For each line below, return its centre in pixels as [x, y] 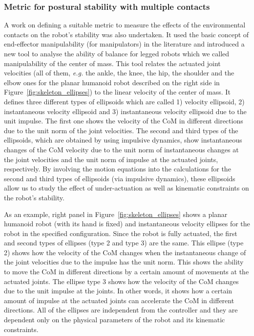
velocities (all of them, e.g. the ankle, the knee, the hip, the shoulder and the [119, 73]
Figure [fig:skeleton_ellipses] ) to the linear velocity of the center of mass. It [117, 92]
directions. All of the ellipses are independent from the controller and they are [121, 310]
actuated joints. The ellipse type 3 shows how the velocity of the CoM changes [121, 281]
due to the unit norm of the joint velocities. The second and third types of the [121, 130]
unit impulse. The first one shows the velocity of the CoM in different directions [124, 121]
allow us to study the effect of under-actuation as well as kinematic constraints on [127, 188]
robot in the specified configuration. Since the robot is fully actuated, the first [121, 233]
